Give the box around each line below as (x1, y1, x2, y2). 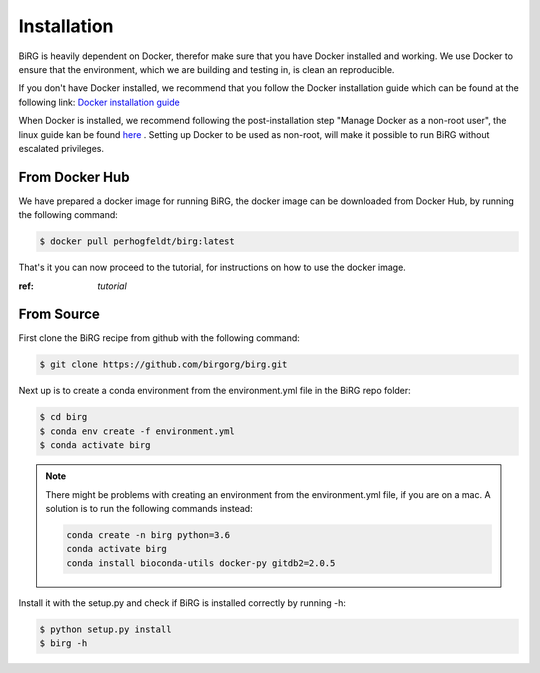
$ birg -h (39, 638, 88, 649)
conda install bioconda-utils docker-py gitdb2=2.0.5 (66, 557, 336, 569)
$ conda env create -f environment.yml (39, 425, 235, 437)
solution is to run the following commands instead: (45, 502, 254, 514)
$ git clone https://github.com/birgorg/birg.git (39, 359, 288, 370)
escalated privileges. (18, 142, 105, 154)
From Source (18, 306, 100, 323)
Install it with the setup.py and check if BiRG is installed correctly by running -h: (18, 596, 347, 609)
